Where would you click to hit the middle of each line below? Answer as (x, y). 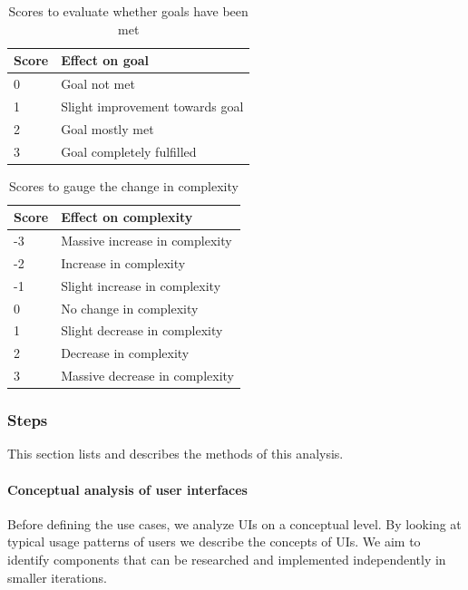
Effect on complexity (127, 217)
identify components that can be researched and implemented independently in (227, 560)
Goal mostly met (107, 128)
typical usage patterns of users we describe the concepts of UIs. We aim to (214, 542)
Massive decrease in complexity (147, 376)
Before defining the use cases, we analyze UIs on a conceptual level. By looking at (234, 523)
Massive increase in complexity (146, 241)
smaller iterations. (57, 577)
